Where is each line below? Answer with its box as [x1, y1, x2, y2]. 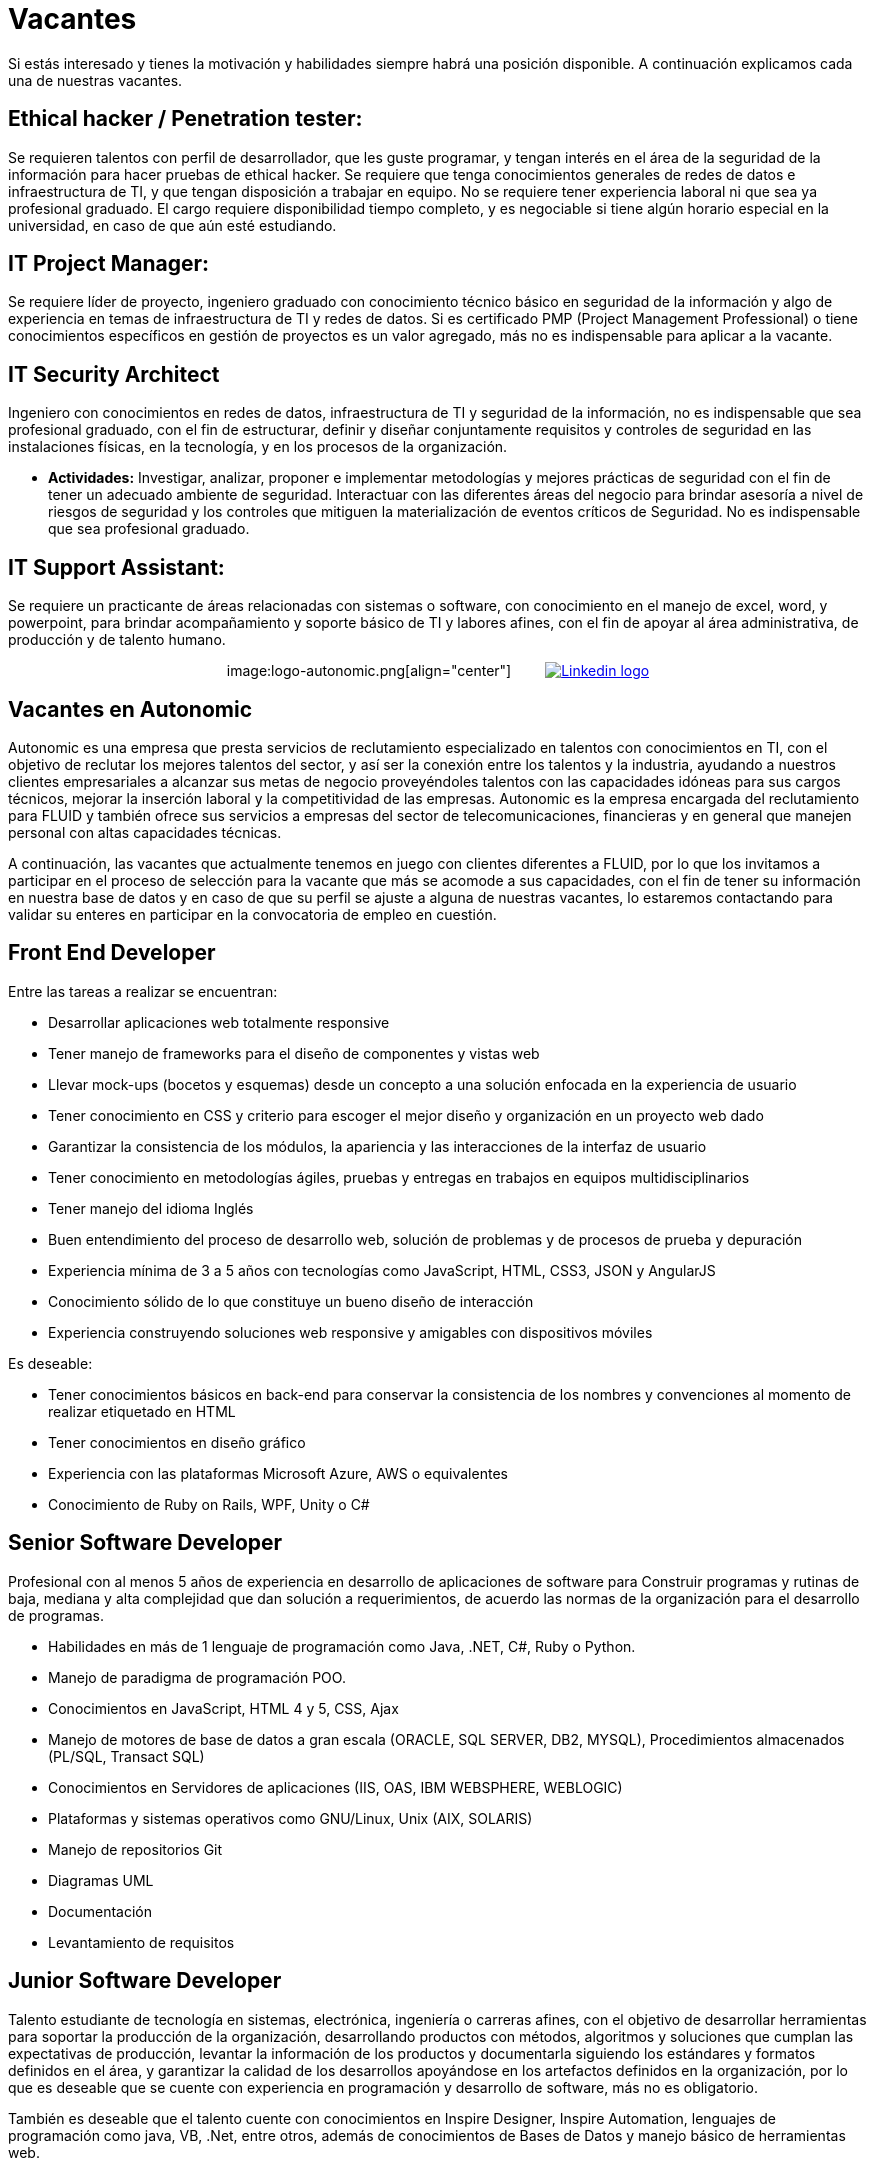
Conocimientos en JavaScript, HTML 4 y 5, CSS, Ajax [48, 1699, 399, 1717]
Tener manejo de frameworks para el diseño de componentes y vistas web [48, 1044, 540, 1062]
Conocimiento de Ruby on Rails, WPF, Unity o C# [48, 1495, 370, 1513]
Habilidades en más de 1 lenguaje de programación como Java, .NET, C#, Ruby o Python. [48, 1637, 636, 1655]
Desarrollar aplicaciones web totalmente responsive [48, 1013, 390, 1031]
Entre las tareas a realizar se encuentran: [8, 982, 278, 1000]
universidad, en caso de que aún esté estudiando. [8, 216, 337, 234]
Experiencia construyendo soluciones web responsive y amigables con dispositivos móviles [48, 1323, 653, 1341]
